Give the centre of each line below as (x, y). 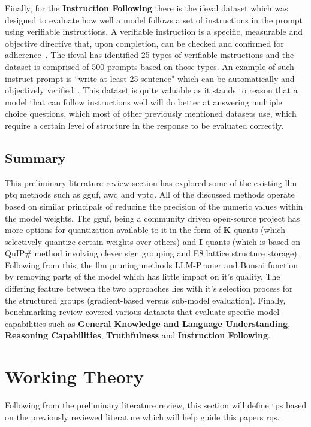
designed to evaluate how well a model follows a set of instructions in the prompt (154, 19)
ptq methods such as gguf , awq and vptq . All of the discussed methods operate (150, 194)
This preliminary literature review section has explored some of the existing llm (151, 182)
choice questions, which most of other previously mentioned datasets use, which (151, 113)
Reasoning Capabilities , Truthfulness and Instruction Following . (138, 335)
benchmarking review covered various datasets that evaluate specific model (142, 312)
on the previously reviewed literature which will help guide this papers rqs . (142, 417)
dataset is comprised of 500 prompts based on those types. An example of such (150, 66)
